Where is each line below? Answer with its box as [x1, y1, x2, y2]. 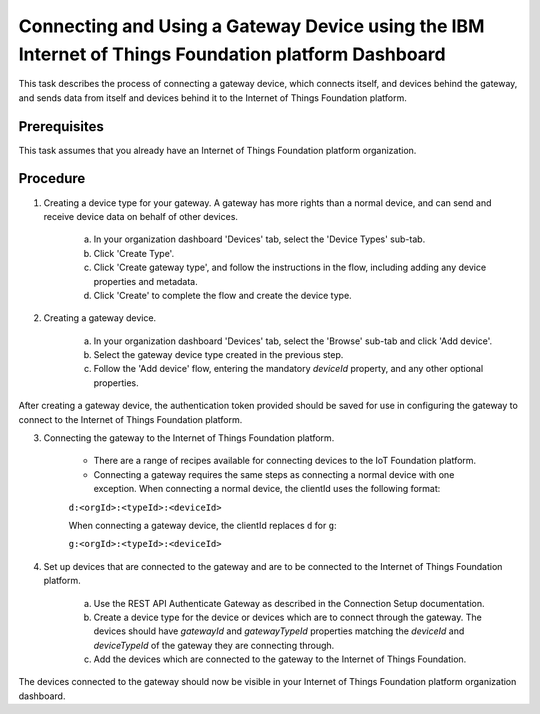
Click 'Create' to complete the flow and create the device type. [93, 289, 352, 301]
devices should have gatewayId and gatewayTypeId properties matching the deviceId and [93, 625, 465, 637]
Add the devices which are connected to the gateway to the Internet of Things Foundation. [93, 653, 467, 665]
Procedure [18, 170, 86, 187]
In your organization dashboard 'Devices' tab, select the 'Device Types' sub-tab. [93, 233, 426, 245]
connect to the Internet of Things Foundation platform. [18, 413, 243, 425]
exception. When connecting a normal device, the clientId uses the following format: [93, 483, 441, 495]
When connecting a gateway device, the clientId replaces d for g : [68, 519, 337, 531]
